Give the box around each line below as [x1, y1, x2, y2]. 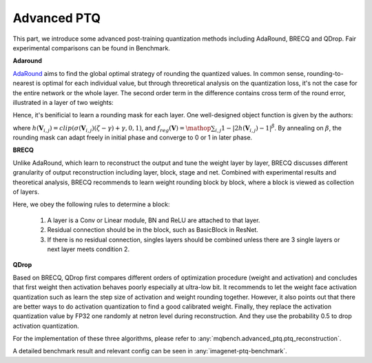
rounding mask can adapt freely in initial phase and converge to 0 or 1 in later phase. [12, 133, 253, 141]
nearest [12, 79, 34, 88]
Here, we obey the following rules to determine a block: [12, 200, 170, 208]
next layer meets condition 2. [47, 245, 130, 253]
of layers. [12, 188, 40, 196]
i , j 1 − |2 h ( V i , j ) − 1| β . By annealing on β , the [214, 123, 342, 134]
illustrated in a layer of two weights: [12, 98, 114, 106]
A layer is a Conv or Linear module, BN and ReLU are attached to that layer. [47, 216, 260, 224]
